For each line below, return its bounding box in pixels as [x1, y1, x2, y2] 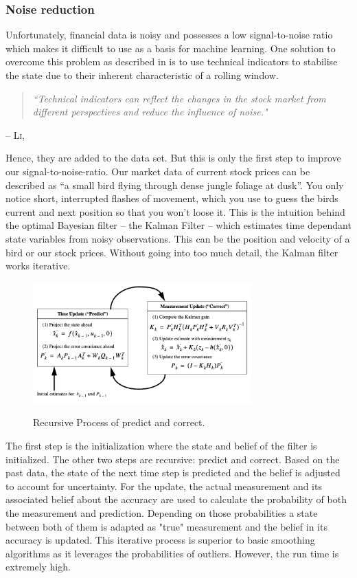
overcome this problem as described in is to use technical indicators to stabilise [5, 54, 338, 69]
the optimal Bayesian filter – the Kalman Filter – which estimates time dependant [5, 218, 352, 232]
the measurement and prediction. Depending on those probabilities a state [5, 506, 318, 520]
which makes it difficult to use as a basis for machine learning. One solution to [5, 41, 336, 55]
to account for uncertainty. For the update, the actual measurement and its [5, 478, 322, 493]
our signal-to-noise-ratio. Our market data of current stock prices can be [5, 164, 310, 178]
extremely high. [5, 559, 71, 574]
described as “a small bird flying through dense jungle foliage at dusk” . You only [5, 177, 344, 192]
